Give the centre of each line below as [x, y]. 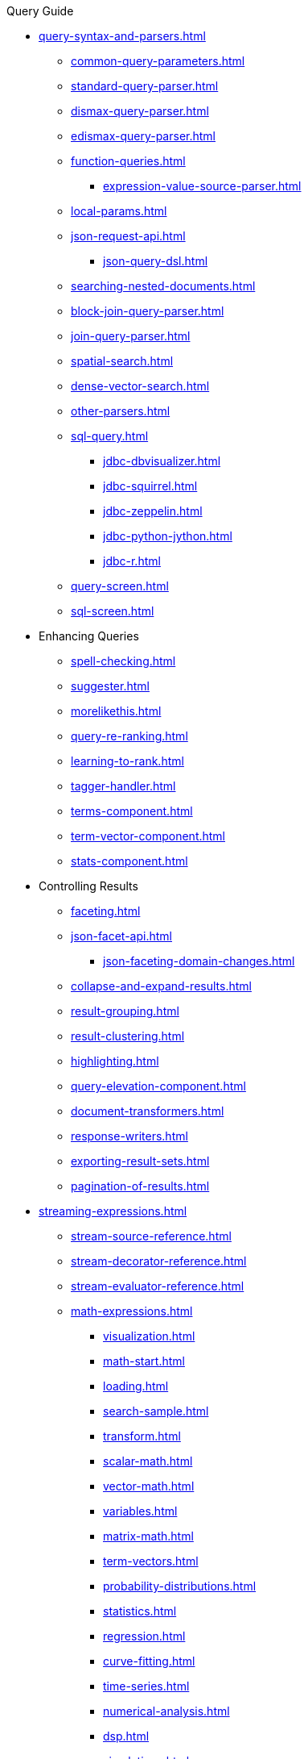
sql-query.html [110, 436]
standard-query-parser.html [145, 86]
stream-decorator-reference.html [159, 1261]
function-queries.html [128, 161]
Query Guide [40, 11]
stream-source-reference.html [151, 1236]
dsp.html [126, 1736]
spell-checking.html [123, 661]
